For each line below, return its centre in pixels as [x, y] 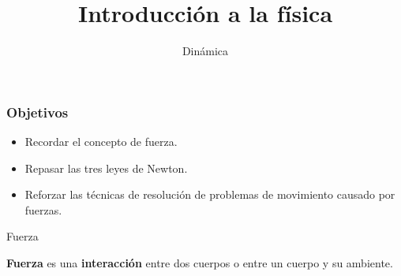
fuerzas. [43, 209]
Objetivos [37, 112]
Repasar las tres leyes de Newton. [106, 168]
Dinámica [205, 51]
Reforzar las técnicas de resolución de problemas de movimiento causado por [210, 194]
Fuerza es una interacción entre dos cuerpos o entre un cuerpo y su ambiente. [200, 262]
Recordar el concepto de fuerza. [101, 142]
